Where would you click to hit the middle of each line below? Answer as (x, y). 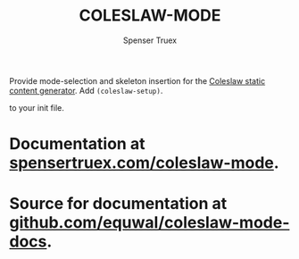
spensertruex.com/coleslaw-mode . (144, 163)
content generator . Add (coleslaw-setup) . (86, 90)
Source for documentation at (118, 204)
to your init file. (37, 107)
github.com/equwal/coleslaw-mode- (149, 223)
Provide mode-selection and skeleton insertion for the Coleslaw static (137, 80)
